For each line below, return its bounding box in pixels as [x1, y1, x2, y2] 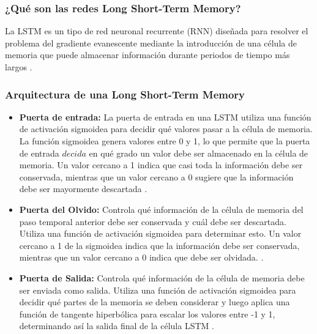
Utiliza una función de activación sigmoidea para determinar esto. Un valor [19, 227, 302, 240]
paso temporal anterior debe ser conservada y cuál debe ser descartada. [19, 215, 286, 228]
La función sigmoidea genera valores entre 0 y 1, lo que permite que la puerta [19, 135, 310, 147]
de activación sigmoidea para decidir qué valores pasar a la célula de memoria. [19, 122, 313, 135]
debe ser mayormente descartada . [19, 182, 147, 195]
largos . [5, 61, 32, 73]
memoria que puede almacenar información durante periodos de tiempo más [5, 48, 290, 61]
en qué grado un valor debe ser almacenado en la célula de [89, 146, 308, 159]
